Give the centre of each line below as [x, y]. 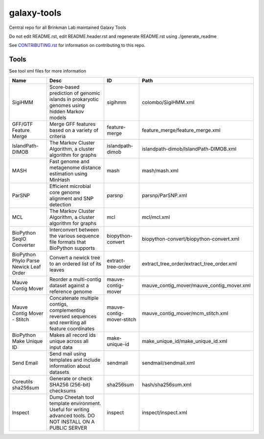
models [58, 118]
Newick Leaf [26, 267]
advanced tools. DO [72, 415]
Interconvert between [74, 229]
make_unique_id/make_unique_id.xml [185, 341]
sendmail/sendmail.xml [168, 363]
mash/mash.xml [160, 171]
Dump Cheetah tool [72, 397]
